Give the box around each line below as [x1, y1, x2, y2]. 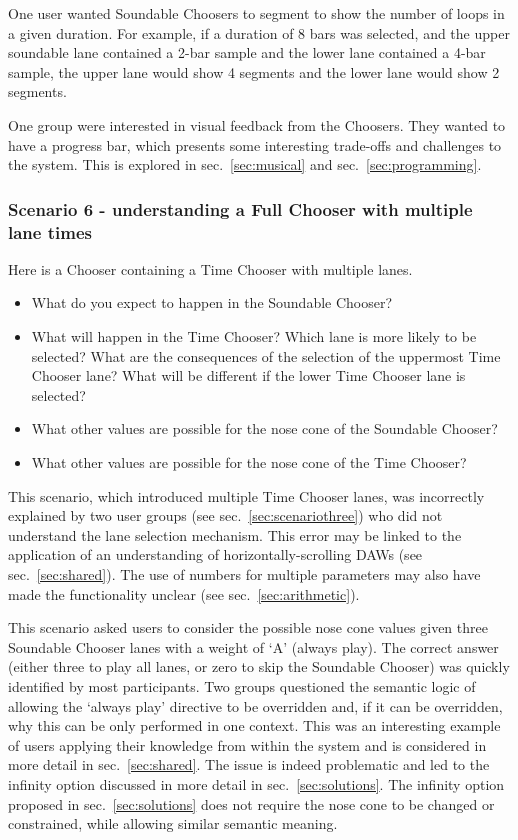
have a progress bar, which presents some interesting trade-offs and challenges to [8, 134, 502, 155]
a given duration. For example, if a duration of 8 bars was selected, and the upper [8, 22, 510, 43]
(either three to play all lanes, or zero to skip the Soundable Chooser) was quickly [8, 656, 510, 677]
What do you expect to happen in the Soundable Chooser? [31, 292, 393, 313]
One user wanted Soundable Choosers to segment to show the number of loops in [8, 3, 505, 23]
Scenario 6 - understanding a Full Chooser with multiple [8, 196, 473, 221]
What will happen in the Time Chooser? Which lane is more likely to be [31, 326, 477, 347]
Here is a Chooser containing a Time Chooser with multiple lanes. [8, 258, 413, 279]
